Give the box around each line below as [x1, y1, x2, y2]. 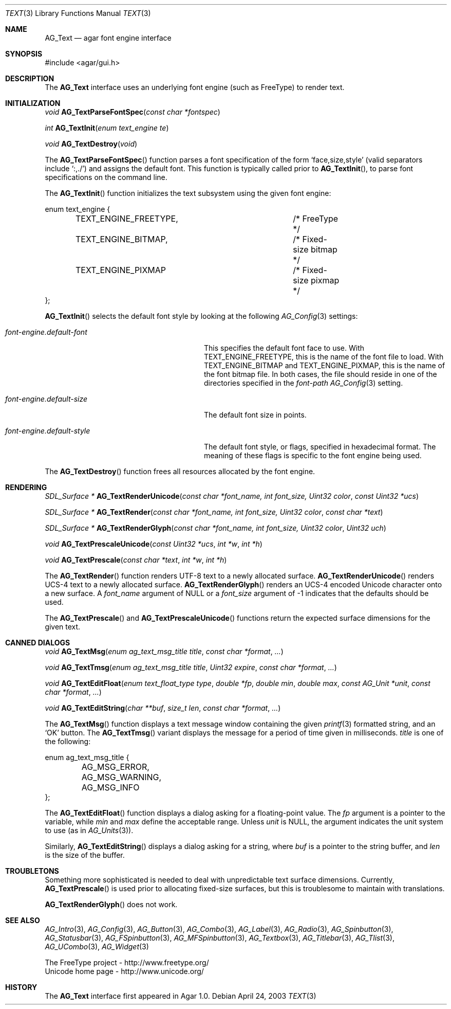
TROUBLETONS [5, 867, 59, 875]
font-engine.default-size [5, 394, 88, 403]
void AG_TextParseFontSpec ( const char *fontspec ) [45, 107, 220, 116]
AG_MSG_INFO [81, 782, 140, 792]
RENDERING [5, 483, 47, 492]
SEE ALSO [5, 916, 40, 925]
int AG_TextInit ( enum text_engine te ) [45, 123, 169, 132]
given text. [45, 622, 81, 631]
